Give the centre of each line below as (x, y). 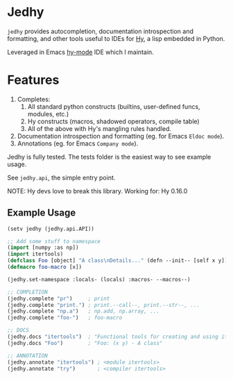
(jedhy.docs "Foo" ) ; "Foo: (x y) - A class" (85, 343)
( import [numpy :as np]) (43, 248)
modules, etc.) (48, 114)
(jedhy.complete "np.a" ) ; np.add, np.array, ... (83, 311)
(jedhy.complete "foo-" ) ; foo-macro (65, 318)
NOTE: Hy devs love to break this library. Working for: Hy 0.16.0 (97, 191)
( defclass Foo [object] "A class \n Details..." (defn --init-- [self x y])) (119, 261)
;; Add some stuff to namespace (54, 241)
